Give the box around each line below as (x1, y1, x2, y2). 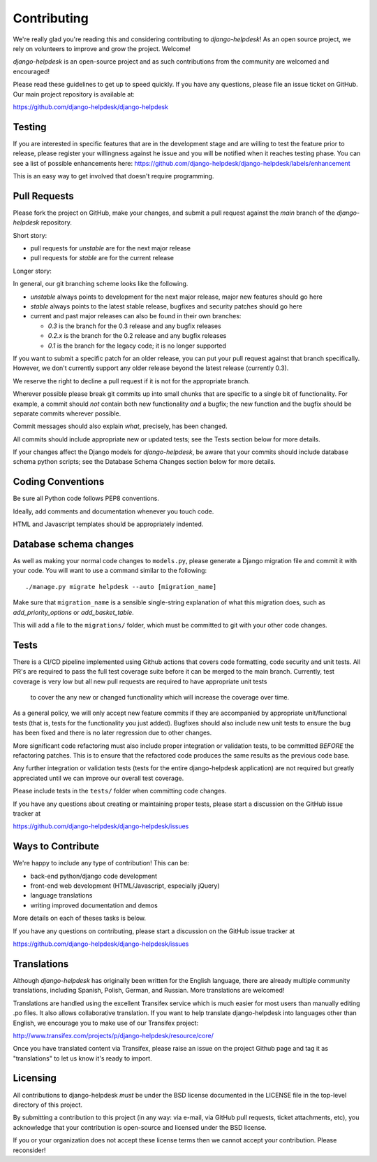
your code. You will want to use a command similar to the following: (13, 567, 207, 575)
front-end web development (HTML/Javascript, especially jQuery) (30, 881, 220, 890)
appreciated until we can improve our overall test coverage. (13, 774, 184, 782)
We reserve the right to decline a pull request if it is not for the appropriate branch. (13, 376, 251, 385)
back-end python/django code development (30, 872, 157, 880)
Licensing (13, 1072, 57, 1084)
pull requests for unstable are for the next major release (30, 244, 191, 253)
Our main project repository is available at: (13, 90, 135, 98)
